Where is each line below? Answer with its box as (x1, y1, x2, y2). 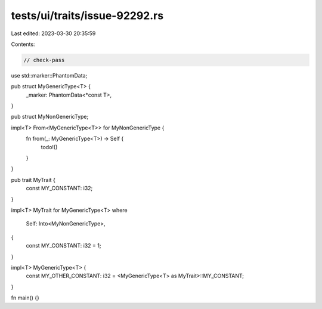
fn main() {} (11, 294, 40, 301)
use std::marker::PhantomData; (11, 72, 88, 79)
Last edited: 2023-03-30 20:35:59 (11, 30, 96, 37)
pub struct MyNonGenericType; (11, 113, 89, 120)
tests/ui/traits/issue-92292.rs (11, 9, 164, 22)
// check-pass (23, 57, 65, 63)
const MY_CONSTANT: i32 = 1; (26, 242, 101, 249)
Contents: (11, 41, 35, 48)
